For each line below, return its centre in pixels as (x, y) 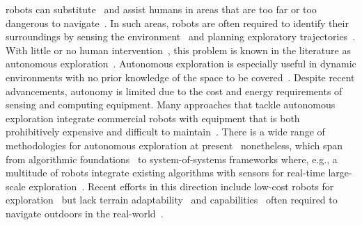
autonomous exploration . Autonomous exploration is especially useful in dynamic (181, 64)
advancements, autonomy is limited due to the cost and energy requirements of (174, 91)
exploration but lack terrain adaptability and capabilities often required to (172, 200)
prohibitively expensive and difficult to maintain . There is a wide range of (165, 132)
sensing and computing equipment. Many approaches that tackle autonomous (171, 105)
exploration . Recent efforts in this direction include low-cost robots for (181, 186)
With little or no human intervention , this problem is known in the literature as (178, 50)
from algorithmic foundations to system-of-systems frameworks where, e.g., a (172, 159)
